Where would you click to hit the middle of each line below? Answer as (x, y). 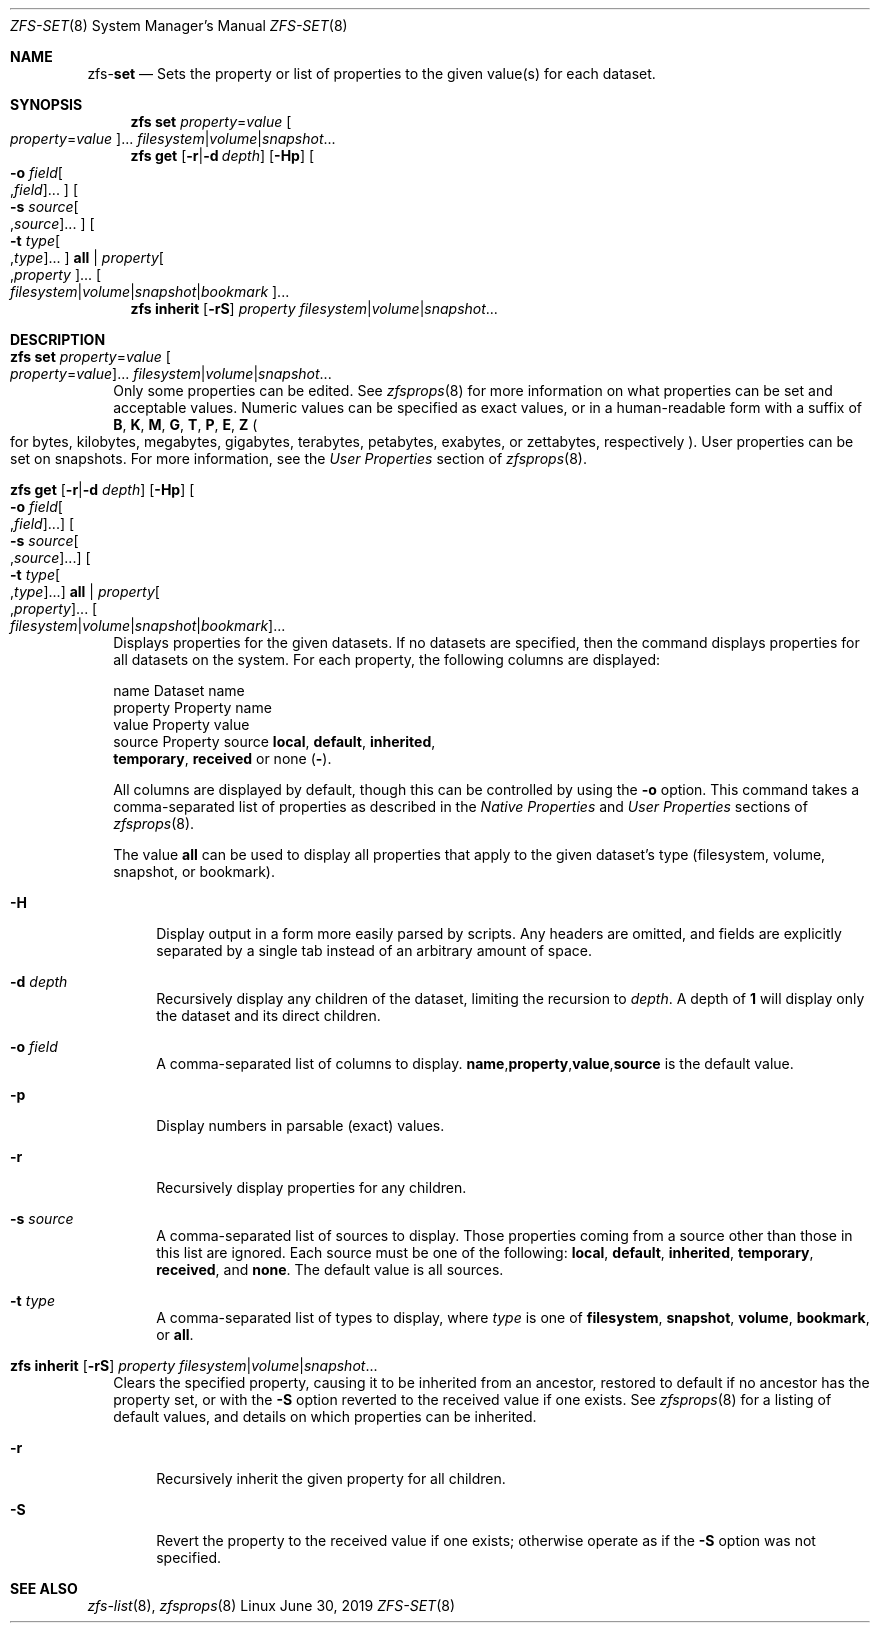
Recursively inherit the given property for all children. (331, 1478)
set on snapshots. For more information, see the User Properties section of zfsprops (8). (298, 458)
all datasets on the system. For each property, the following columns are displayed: (387, 659)
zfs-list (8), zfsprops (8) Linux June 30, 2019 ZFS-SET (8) (271, 1605)
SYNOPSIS (46, 104)
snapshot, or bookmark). (194, 871)
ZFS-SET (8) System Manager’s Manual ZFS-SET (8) (179, 25)
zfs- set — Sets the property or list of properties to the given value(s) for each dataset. (371, 73)
